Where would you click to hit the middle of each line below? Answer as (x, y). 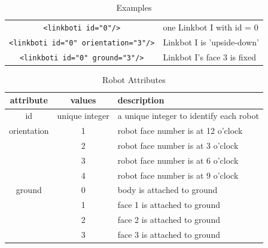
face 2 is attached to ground (169, 220)
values (83, 100)
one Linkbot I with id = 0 (211, 27)
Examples (134, 7)
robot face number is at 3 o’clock (178, 145)
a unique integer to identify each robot (188, 116)
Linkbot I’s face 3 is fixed (209, 56)
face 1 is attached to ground (169, 205)
